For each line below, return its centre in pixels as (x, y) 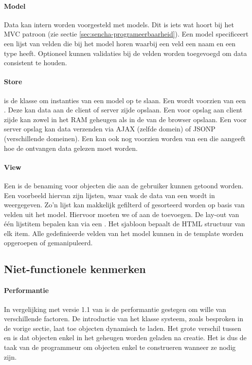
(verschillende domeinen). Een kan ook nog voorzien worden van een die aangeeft (125, 138)
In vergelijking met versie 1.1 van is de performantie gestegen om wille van (115, 309)
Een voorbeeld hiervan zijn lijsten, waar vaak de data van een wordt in (109, 195)
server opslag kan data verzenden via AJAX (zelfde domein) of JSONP (110, 129)
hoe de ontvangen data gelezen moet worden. (71, 148)
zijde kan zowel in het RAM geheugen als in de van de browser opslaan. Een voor (125, 119)
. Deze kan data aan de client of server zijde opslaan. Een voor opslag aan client (123, 110)
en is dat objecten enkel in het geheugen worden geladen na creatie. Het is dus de (125, 338)
